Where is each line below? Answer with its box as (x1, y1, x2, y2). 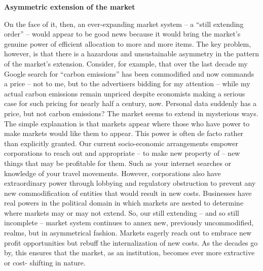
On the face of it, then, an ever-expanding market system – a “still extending (4, 18, 244, 29)
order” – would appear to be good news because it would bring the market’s (4, 28, 241, 39)
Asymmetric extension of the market (4, 2, 135, 12)
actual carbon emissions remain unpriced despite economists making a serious (4, 88, 245, 98)
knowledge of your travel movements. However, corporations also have (4, 167, 221, 178)
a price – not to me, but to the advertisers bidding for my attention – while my (4, 78, 250, 89)
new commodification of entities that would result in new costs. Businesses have (4, 187, 252, 198)
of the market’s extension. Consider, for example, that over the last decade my (4, 58, 248, 69)
